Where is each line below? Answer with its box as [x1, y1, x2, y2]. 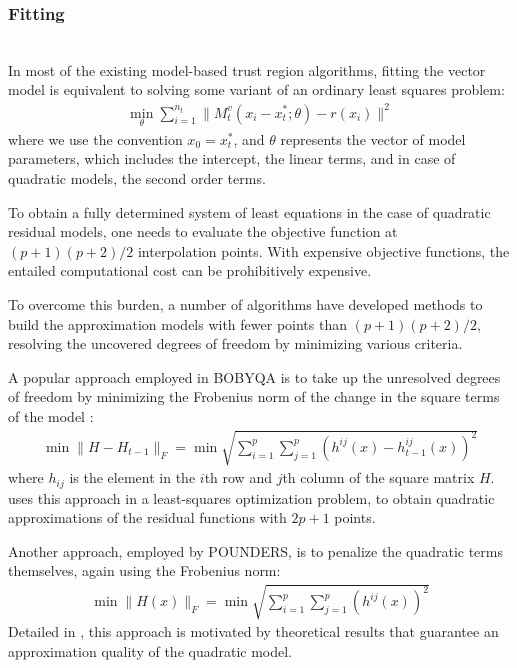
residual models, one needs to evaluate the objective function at [8, 221, 398, 242]
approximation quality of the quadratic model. [8, 641, 293, 662]
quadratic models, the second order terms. [8, 167, 266, 188]
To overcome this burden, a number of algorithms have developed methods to [8, 293, 483, 314]
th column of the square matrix [282, 467, 475, 488]
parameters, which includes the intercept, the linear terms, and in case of [8, 148, 456, 169]
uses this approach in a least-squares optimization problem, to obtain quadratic [8, 487, 495, 508]
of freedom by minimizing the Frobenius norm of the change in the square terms [8, 386, 500, 407]
